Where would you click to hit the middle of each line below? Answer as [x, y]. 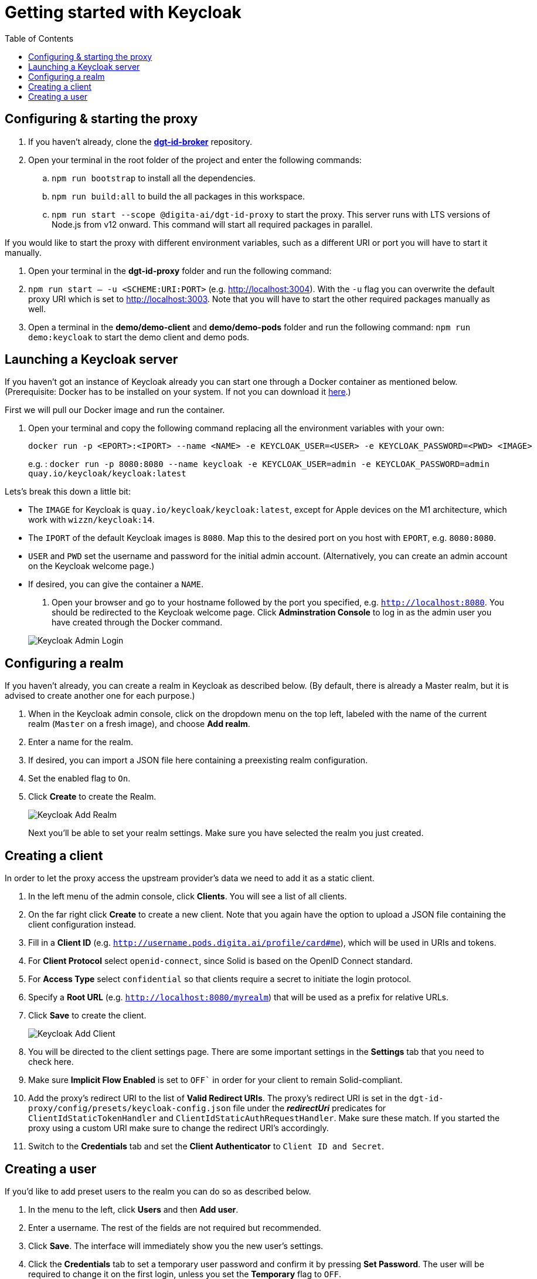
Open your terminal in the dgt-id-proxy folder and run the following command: [180, 270]
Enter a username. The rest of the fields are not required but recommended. [175, 1227]
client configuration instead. [82, 925]
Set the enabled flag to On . [79, 779]
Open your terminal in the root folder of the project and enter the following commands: [195, 160]
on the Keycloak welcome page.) [91, 566]
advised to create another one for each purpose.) [100, 696]
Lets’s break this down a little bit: [68, 492]
